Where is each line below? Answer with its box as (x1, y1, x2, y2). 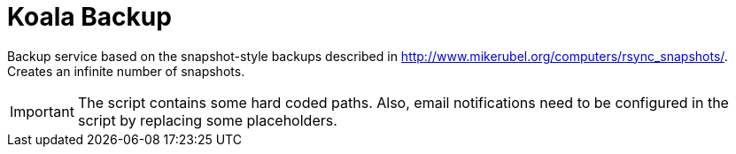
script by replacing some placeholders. (77, 111, 337, 129)
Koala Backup (7, 2, 172, 32)
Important (10, 102, 74, 120)
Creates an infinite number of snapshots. (7, 63, 245, 79)
